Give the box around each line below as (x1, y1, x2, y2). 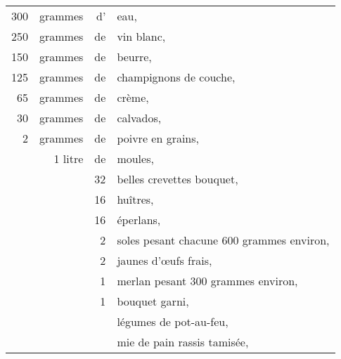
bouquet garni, (117, 293, 189, 309)
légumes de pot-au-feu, (117, 313, 229, 329)
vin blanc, (117, 28, 166, 44)
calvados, (117, 110, 162, 126)
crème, (117, 89, 149, 105)
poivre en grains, (117, 130, 200, 146)
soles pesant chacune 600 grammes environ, (117, 232, 330, 248)
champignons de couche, (117, 69, 236, 85)
